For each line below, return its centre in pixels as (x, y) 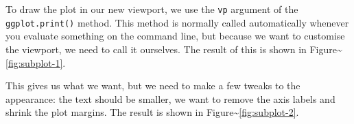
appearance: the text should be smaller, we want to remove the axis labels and (170, 98)
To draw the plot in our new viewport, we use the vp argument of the (152, 9)
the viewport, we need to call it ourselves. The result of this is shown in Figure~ (174, 49)
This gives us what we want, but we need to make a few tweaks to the (153, 86)
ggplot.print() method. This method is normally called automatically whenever (177, 22)
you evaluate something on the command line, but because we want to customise (175, 36)
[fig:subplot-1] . (36, 62)
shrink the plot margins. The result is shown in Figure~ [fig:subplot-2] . (152, 112)
